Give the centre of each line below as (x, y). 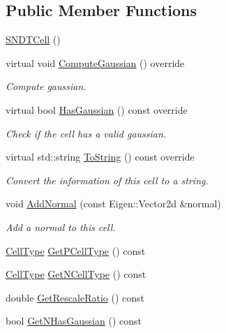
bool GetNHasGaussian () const (74, 321)
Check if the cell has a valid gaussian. (86, 133)
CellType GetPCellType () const (76, 250)
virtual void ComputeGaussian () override (95, 62)
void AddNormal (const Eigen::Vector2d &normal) (113, 203)
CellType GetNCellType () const (76, 274)
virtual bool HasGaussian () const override (97, 109)
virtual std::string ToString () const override (100, 157)
